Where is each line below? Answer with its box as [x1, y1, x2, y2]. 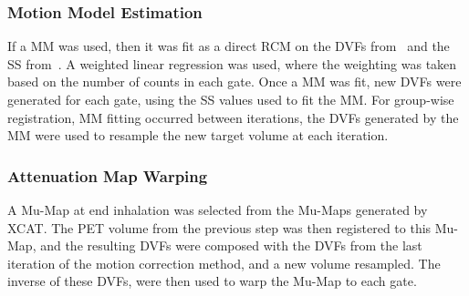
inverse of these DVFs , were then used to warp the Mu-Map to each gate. [7, 271, 417, 291]
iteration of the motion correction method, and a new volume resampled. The [7, 253, 441, 272]
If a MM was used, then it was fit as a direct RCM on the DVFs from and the [7, 36, 450, 56]
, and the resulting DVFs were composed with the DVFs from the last [32, 236, 422, 255]
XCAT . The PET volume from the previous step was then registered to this [7, 218, 432, 237]
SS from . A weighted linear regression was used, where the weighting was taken [7, 54, 457, 73]
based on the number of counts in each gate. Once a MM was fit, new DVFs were [7, 72, 462, 91]
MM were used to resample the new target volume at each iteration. [7, 126, 389, 145]
